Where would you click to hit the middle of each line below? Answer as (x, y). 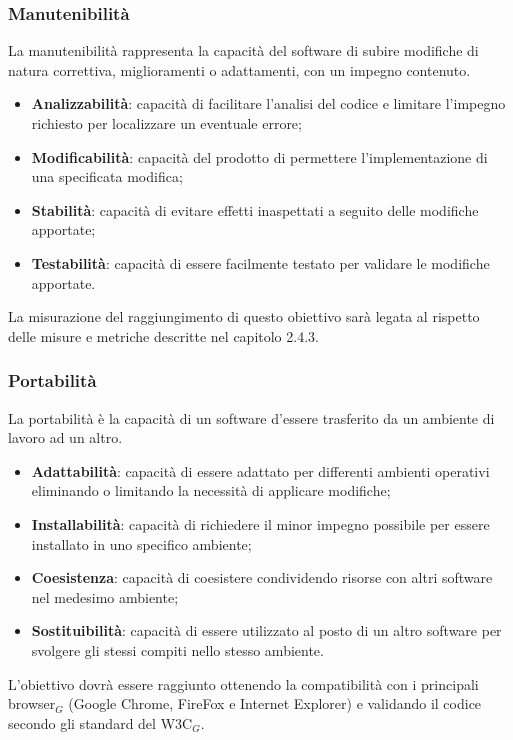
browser (32, 703)
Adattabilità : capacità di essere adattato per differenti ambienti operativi (260, 470)
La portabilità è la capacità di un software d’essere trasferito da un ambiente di (251, 417)
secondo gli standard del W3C (100, 722)
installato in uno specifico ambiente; (141, 543)
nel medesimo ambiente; (105, 596)
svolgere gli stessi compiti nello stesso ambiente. (177, 649)
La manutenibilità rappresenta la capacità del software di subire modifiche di (243, 50)
